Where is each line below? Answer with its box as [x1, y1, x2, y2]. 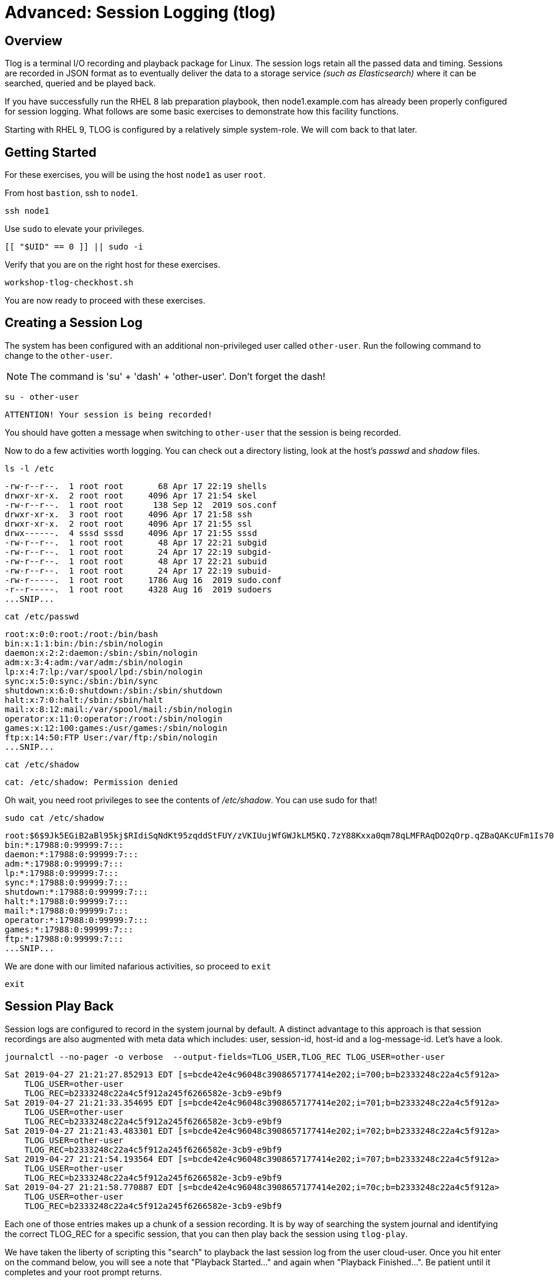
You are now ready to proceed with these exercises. [5, 295, 205, 306]
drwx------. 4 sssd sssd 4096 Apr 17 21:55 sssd [5, 528, 257, 538]
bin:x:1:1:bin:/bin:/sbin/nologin [5, 638, 163, 648]
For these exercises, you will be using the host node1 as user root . [5, 170, 266, 180]
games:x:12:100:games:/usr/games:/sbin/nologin [5, 723, 228, 733]
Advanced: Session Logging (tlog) [5, 2, 276, 22]
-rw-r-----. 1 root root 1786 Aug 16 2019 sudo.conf [5, 575, 282, 585]
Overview [5, 33, 63, 48]
